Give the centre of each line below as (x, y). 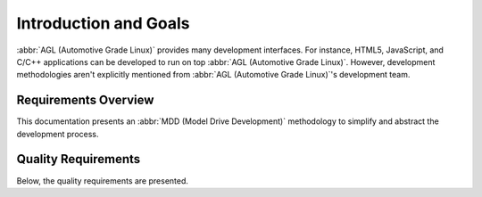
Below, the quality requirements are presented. (103, 181)
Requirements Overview (85, 100)
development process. (58, 134)
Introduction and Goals (104, 23)
